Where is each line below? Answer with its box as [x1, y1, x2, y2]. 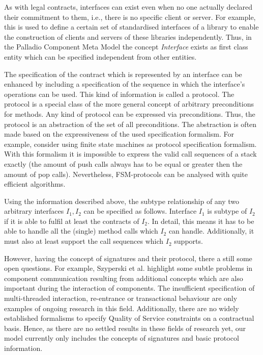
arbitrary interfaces [4, 206, 64, 216]
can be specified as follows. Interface [83, 206, 197, 216]
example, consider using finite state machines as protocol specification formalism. [4, 138, 257, 149]
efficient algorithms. [4, 179, 66, 189]
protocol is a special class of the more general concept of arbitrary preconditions [4, 98, 254, 109]
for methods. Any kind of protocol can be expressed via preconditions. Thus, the [4, 108, 255, 119]
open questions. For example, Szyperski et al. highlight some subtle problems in [4, 263, 253, 273]
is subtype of [207, 206, 247, 216]
